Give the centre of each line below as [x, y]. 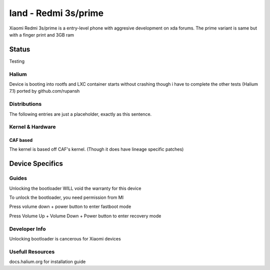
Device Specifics [36, 164]
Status [20, 49]
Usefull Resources [32, 251]
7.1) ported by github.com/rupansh [44, 91]
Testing [17, 61]
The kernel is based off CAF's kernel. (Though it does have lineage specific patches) [96, 149]
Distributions [25, 104]
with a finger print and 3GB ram [42, 35]
